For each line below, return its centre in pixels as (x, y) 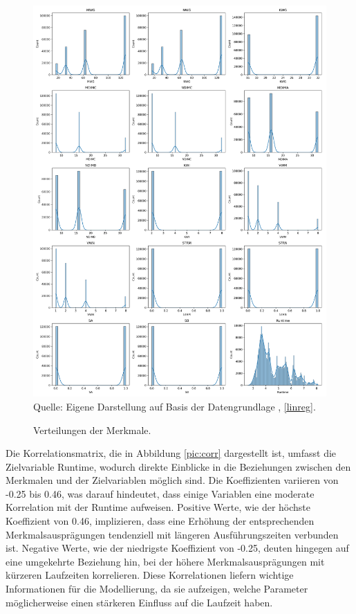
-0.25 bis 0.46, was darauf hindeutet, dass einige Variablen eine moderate (160, 493)
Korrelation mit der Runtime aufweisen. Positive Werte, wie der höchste (158, 507)
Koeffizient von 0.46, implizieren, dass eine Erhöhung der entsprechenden (160, 521)
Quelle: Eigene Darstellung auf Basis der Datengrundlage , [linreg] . (175, 406)
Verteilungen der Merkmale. (92, 430)
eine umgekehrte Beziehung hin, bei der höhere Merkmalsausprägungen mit (165, 561)
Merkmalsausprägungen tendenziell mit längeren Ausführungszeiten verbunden (172, 534)
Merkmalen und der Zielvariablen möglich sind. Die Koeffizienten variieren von (172, 480)
